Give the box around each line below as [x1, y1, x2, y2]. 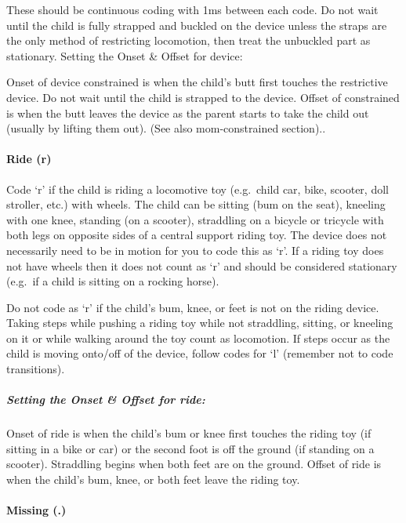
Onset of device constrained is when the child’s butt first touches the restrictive [6, 74, 388, 90]
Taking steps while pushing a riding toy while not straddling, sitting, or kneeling [6, 314, 393, 331]
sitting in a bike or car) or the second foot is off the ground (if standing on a [6, 440, 375, 456]
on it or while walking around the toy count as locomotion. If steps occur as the [6, 329, 390, 346]
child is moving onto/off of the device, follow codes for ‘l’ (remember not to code [6, 345, 393, 361]
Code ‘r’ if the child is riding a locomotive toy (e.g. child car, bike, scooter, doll [6, 180, 389, 197]
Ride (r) [6, 151, 52, 167]
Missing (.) [6, 502, 67, 518]
